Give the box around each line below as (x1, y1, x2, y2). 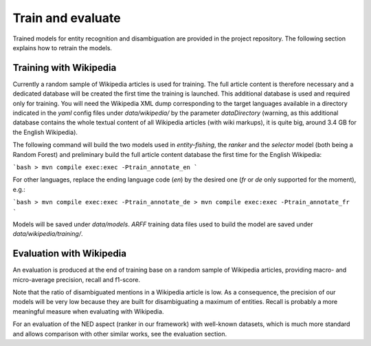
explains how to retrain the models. (12, 43, 113, 52)
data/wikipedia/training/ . (12, 230, 83, 238)
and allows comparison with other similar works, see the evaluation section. (12, 329, 227, 338)
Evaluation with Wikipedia (12, 248, 127, 259)
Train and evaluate (12, 10, 121, 25)
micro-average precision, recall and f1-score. (12, 275, 141, 283)
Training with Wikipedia (12, 62, 117, 74)
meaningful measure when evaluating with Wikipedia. (12, 307, 164, 316)
